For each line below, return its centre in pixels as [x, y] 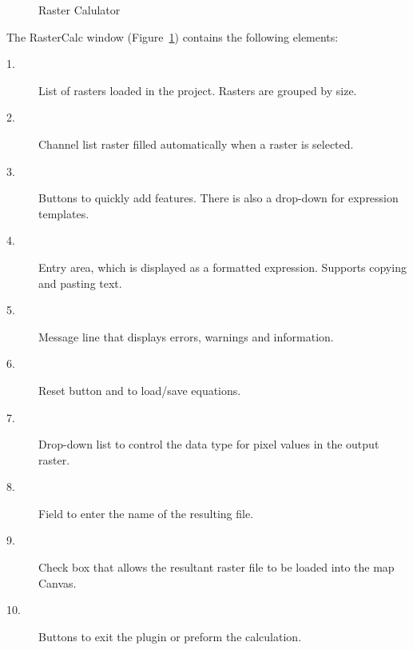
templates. [64, 213]
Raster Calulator [79, 10]
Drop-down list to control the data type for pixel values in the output [209, 444]
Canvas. [58, 582]
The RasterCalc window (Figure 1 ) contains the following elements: [173, 36]
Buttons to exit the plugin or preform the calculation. [170, 636]
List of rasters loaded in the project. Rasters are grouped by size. [198, 90]
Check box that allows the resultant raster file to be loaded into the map [216, 567]
